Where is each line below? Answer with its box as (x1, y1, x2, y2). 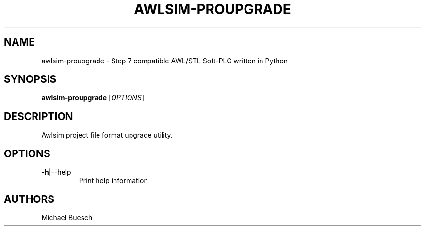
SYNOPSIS (4, 73, 57, 86)
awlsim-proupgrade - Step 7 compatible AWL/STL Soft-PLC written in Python (41, 56, 288, 65)
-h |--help (41, 168, 71, 177)
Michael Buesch (41, 213, 93, 222)
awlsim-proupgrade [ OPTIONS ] (41, 93, 144, 102)
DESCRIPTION (4, 110, 73, 123)
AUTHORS (4, 193, 55, 205)
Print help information (79, 176, 148, 185)
